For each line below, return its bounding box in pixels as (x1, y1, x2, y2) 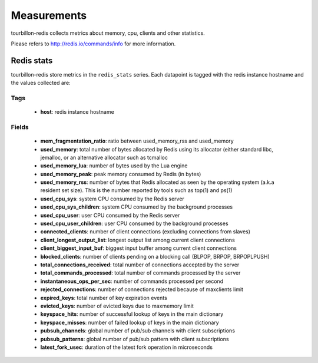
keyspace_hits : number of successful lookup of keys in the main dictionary (40, 311, 224, 318)
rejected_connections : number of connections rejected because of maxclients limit (40, 286, 244, 293)
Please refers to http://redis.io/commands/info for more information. (11, 40, 176, 47)
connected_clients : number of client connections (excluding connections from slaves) (40, 228, 250, 235)
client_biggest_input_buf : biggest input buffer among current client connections (40, 245, 237, 252)
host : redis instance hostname (40, 108, 114, 115)
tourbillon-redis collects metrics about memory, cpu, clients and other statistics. (11, 29, 206, 37)
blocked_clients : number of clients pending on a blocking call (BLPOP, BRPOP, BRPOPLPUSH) (40, 253, 270, 260)
